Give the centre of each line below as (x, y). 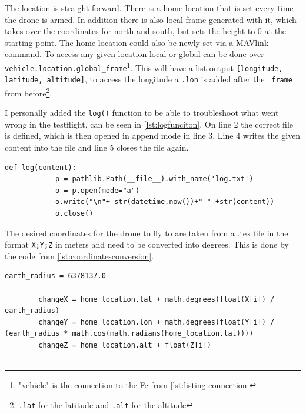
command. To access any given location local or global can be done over (134, 54)
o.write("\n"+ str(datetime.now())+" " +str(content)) (165, 202)
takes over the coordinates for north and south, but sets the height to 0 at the (146, 31)
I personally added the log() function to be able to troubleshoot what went (142, 113)
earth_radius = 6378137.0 (55, 276)
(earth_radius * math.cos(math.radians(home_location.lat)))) (129, 334)
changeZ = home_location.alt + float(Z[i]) (125, 345)
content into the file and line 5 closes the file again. (97, 147)
